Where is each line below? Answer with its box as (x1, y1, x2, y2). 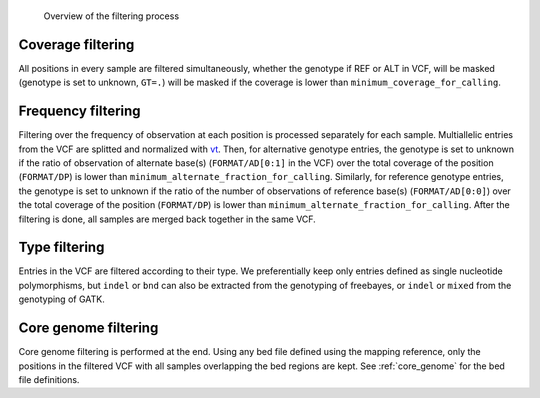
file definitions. (18, 373, 80, 385)
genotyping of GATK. (18, 293, 105, 305)
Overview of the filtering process (43, 10, 180, 22)
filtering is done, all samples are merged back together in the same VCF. (18, 213, 317, 225)
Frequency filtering (18, 103, 141, 120)
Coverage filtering (18, 36, 135, 53)
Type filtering (18, 239, 105, 256)
